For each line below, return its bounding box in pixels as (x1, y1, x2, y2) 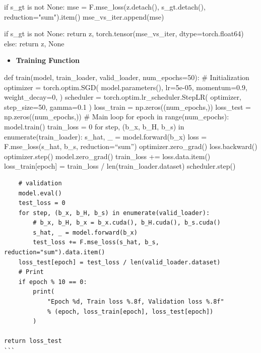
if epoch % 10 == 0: (18, 278, 87, 286)
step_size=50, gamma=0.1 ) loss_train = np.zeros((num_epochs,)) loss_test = (4, 101, 251, 112)
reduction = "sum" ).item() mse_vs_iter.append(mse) (4, 11, 164, 22)
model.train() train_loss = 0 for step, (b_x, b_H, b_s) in (4, 121, 184, 131)
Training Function (16, 55, 80, 65)
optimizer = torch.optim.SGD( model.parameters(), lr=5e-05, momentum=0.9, (4, 82, 247, 92)
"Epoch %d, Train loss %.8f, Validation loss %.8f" (47, 298, 224, 306)
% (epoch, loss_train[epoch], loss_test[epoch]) (47, 308, 214, 315)
